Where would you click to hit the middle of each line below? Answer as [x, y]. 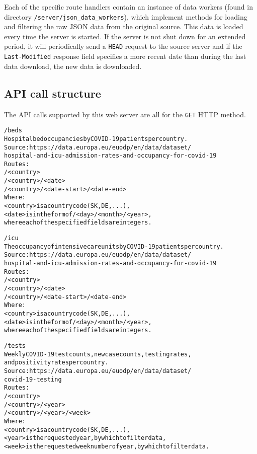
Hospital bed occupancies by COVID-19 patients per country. [96, 139]
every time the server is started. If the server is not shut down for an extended [125, 36]
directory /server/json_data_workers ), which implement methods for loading [126, 16]
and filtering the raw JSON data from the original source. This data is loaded [124, 26]
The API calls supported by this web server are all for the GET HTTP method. [125, 114]
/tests [15, 346]
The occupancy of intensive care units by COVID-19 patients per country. [114, 246]
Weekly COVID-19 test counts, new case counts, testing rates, [98, 354]
